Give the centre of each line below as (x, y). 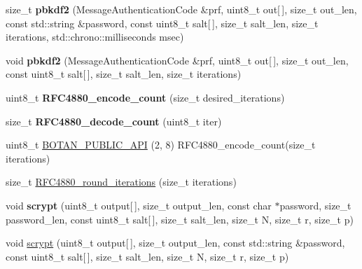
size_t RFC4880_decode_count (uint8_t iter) (114, 121)
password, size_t (315, 205)
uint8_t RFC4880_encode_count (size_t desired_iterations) (145, 97)
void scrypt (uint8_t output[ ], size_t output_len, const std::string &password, (175, 243)
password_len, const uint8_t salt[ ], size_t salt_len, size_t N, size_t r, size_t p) (180, 219)
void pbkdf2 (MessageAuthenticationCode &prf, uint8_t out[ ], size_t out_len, (177, 60)
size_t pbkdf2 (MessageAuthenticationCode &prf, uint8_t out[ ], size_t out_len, (181, 9)
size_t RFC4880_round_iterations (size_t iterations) (121, 182)
